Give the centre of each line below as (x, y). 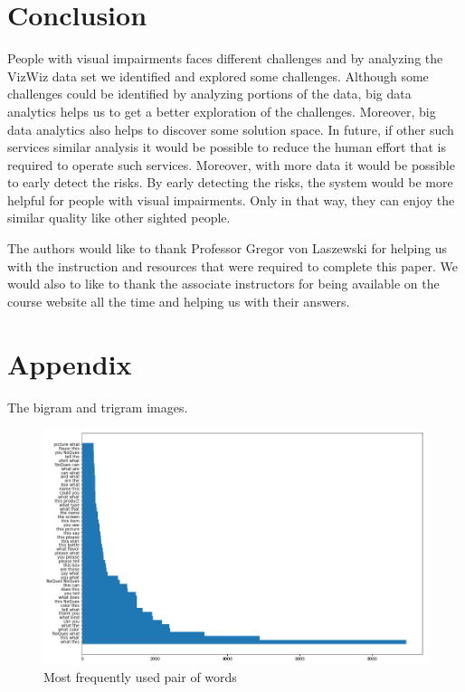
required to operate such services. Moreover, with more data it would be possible (231, 164)
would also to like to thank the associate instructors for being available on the (223, 284)
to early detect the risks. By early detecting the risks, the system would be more (230, 182)
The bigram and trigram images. (98, 407)
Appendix (70, 363)
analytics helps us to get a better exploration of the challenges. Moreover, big (222, 111)
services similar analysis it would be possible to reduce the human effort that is (227, 147)
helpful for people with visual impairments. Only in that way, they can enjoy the (231, 199)
